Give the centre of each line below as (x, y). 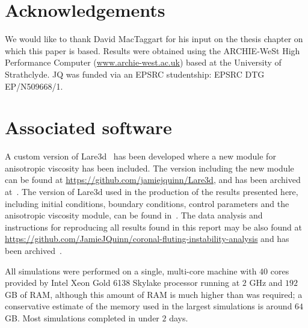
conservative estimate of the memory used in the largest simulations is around (149, 306)
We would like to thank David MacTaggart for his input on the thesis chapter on (154, 39)
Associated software (88, 127)
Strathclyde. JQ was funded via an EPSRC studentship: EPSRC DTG (135, 74)
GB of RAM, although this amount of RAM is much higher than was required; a (154, 294)
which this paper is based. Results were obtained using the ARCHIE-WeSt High (152, 50)
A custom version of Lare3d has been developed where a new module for (140, 156)
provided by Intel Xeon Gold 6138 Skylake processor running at (122, 283)
